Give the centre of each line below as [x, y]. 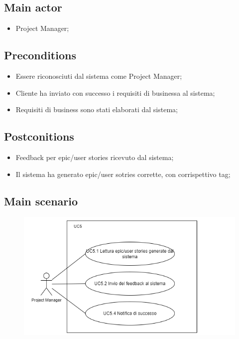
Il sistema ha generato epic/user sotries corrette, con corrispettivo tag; [123, 174]
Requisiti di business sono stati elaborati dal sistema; [97, 109]
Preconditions [40, 55]
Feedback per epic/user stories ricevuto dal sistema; [95, 157]
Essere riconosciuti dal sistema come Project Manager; [99, 76]
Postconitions [39, 136]
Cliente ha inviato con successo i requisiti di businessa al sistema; [115, 92]
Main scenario [41, 201]
